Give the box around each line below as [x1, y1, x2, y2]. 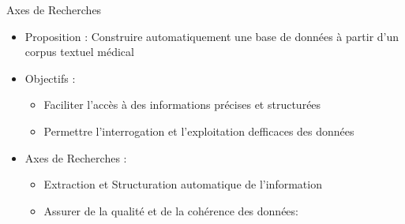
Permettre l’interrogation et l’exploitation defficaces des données [43, 122, 354, 139]
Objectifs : [24, 69, 76, 86]
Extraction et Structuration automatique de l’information [43, 176, 322, 192]
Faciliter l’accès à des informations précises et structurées [43, 96, 321, 113]
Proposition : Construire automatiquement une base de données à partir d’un [24, 28, 399, 44]
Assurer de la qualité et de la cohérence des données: [43, 202, 298, 218]
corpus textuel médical [24, 43, 134, 60]
